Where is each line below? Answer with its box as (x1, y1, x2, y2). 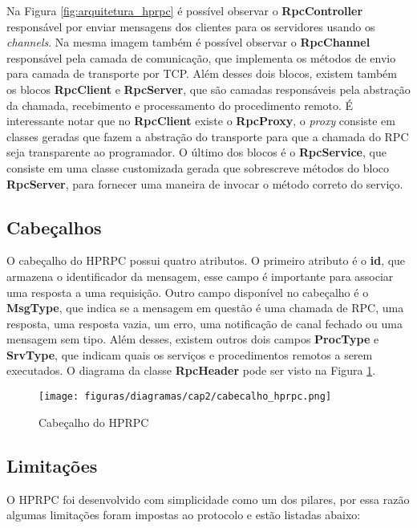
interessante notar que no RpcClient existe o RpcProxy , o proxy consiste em (6, 112, 395, 129)
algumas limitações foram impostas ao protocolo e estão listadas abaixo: (6, 506, 361, 523)
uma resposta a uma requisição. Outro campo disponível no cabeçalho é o (6, 283, 369, 300)
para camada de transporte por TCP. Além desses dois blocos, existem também (6, 65, 397, 82)
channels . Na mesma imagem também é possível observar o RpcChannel (6, 34, 370, 51)
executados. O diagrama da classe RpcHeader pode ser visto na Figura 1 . (6, 362, 376, 379)
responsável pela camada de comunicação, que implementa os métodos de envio (6, 49, 396, 66)
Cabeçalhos (6, 214, 102, 239)
